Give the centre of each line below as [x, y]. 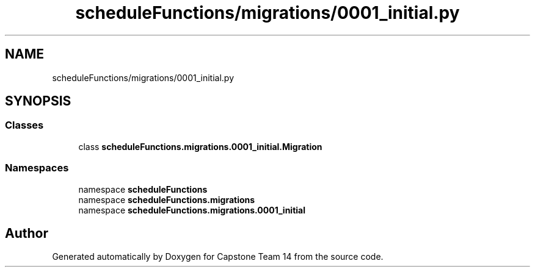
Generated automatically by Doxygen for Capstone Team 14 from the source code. [218, 257]
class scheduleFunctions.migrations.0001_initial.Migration [200, 146]
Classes [24, 125]
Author [27, 233]
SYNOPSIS [38, 101]
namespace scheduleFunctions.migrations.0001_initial [192, 210]
